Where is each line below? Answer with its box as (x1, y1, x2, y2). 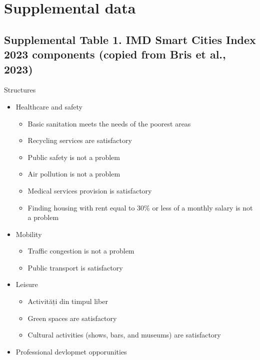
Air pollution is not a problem (27, 168, 120, 179)
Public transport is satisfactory (27, 262, 123, 272)
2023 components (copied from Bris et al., (4, 46, 226, 62)
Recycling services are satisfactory (27, 135, 132, 145)
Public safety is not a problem (27, 151, 120, 162)
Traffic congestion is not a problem (27, 245, 134, 256)
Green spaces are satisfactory (27, 312, 117, 323)
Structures (4, 84, 36, 95)
